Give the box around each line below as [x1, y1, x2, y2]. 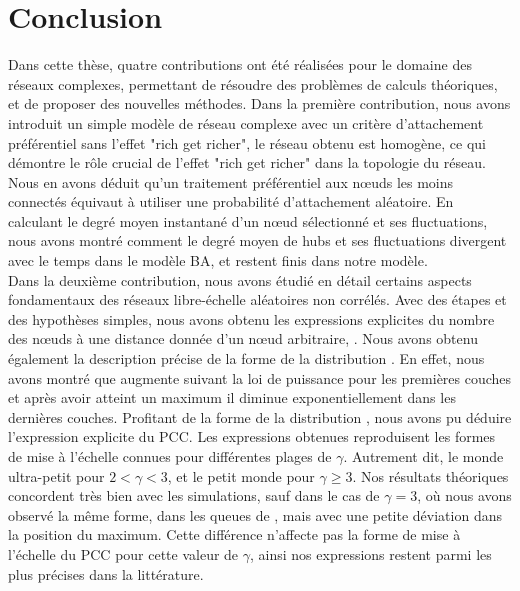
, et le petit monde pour [167, 465, 315, 486]
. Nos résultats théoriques [352, 465, 509, 486]
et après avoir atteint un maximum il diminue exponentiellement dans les [8, 387, 456, 408]
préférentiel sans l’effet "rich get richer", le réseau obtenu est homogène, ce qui [8, 132, 487, 153]
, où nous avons [417, 485, 512, 506]
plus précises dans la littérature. [8, 563, 204, 584]
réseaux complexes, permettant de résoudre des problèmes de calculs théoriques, [8, 73, 498, 94]
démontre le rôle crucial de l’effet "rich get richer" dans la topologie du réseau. [8, 152, 486, 173]
